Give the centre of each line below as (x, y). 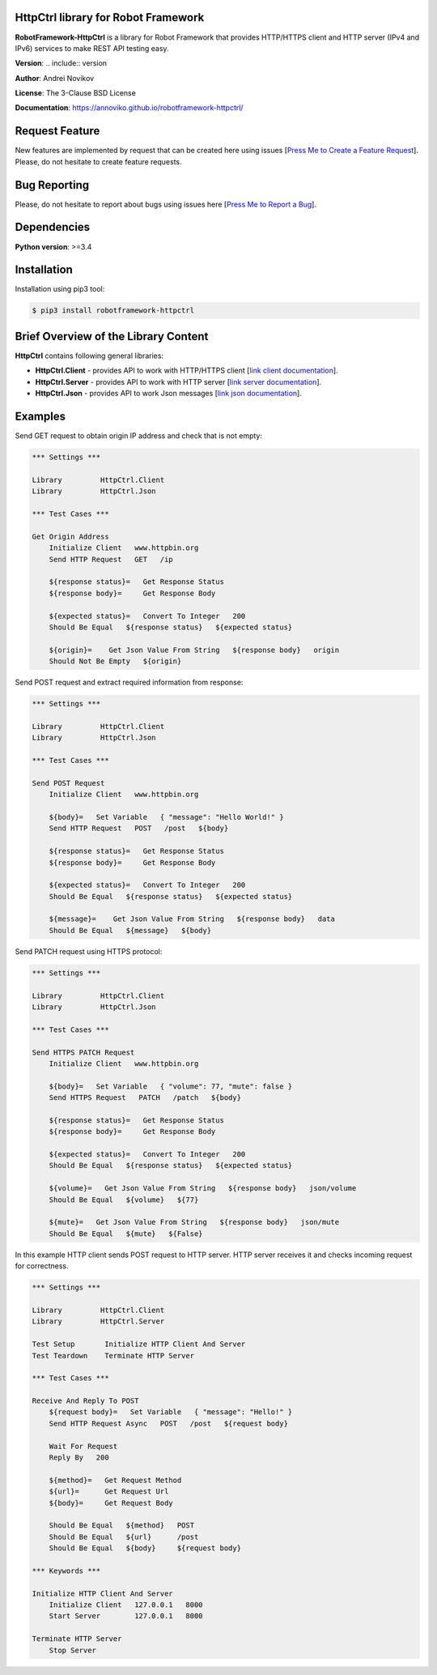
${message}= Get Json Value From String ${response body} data (192, 919)
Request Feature (57, 131)
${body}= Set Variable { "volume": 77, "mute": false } (171, 1086)
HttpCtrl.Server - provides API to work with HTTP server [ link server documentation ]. (178, 381)
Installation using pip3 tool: (60, 289)
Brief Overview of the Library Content (112, 336)
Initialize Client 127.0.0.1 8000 (126, 1605)
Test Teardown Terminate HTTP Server (113, 1355)
